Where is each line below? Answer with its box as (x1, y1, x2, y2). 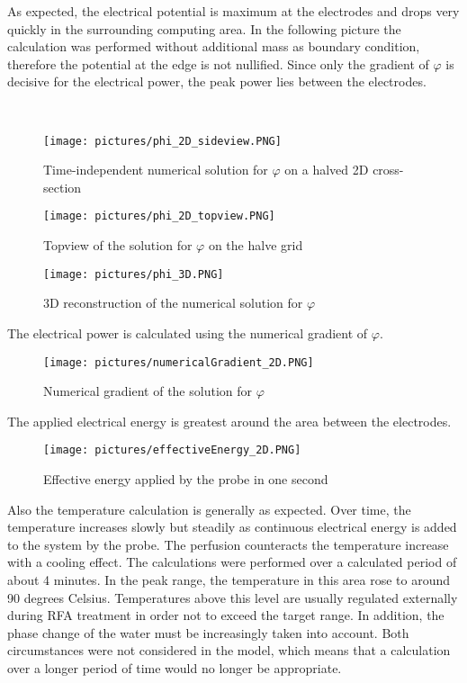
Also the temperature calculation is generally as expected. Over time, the (7, 499, 411, 518)
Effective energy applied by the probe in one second (43, 470, 328, 488)
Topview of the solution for (43, 236, 193, 255)
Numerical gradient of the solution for (43, 382, 252, 400)
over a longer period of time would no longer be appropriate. (7, 658, 342, 677)
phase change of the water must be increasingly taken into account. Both (7, 623, 409, 642)
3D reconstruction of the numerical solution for (43, 293, 303, 312)
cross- (373, 160, 404, 179)
